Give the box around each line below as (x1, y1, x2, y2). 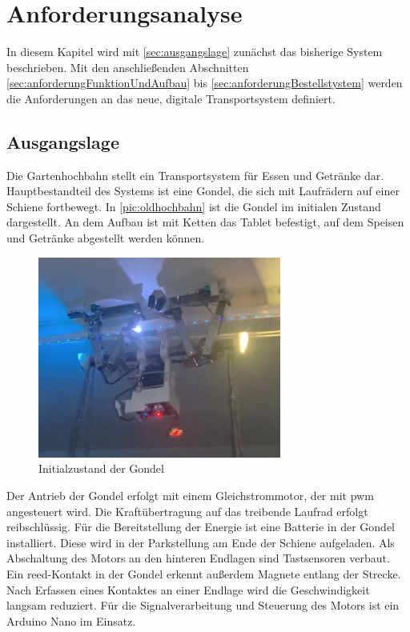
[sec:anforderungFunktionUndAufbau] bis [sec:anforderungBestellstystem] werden (6, 74, 403, 91)
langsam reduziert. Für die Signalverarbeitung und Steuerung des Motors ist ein (6, 597, 400, 614)
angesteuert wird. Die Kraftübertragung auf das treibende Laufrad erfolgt (6, 502, 368, 519)
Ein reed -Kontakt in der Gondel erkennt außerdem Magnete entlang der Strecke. (6, 565, 401, 582)
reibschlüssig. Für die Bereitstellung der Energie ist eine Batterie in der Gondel (6, 518, 396, 535)
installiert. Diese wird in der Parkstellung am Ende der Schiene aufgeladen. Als (6, 534, 395, 550)
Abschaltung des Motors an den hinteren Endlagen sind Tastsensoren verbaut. (6, 550, 390, 566)
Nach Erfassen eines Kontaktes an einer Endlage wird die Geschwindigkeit (6, 581, 370, 598)
